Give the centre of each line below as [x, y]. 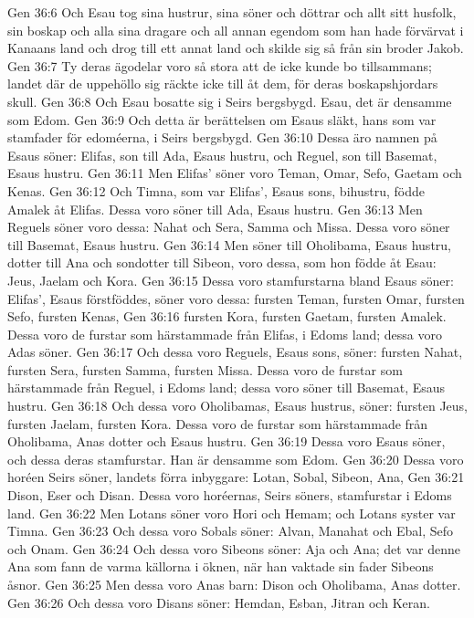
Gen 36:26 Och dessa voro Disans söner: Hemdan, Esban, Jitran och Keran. [219, 602]
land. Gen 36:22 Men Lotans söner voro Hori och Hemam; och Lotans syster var [232, 513]
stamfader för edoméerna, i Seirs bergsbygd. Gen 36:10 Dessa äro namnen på [222, 137]
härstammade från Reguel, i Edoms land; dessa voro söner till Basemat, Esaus [226, 388]
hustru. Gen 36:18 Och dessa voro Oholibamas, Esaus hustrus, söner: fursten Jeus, [237, 406]
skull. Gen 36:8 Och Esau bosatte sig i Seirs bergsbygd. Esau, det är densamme [230, 101]
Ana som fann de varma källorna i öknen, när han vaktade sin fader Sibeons [221, 566]
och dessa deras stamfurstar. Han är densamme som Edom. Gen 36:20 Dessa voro [236, 459]
